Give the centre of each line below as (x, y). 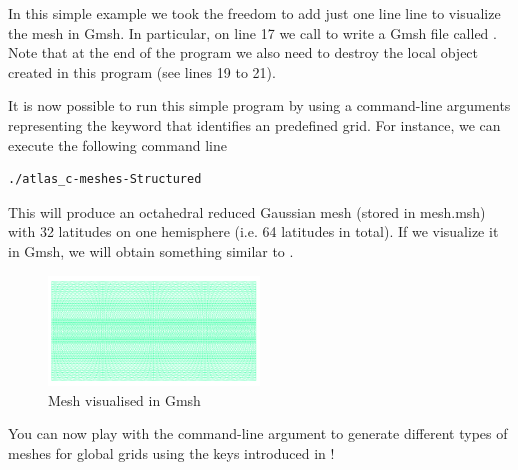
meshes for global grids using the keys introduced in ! (171, 452)
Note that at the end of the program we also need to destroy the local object (243, 52)
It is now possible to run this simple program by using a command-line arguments (259, 105)
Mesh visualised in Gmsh (124, 399)
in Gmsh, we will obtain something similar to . (151, 250)
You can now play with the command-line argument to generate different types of (258, 433)
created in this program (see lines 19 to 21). (142, 71)
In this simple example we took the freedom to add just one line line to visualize (254, 13)
